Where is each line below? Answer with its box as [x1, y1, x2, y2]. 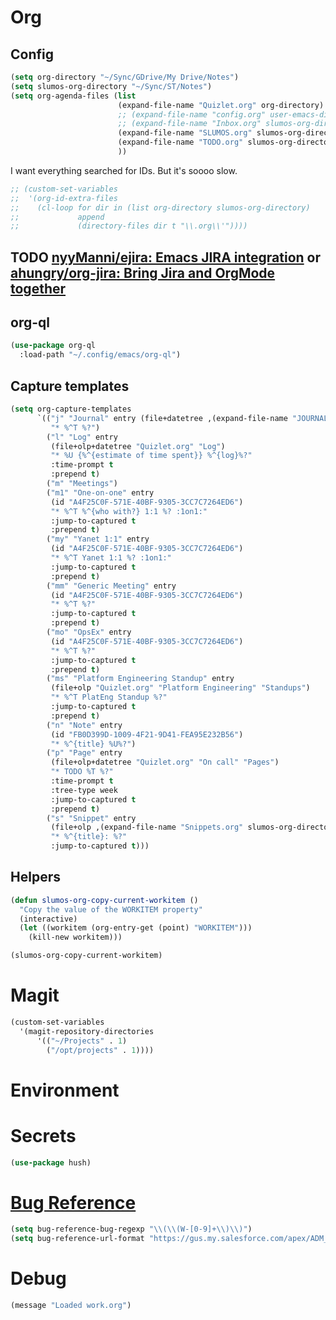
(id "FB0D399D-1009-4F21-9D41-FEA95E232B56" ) [50, 729, 244, 740]
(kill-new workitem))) [28, 932, 123, 943]
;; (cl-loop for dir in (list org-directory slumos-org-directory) [10, 202, 311, 213]
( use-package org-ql [10, 341, 97, 351]
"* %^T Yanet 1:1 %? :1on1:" [50, 553, 172, 563]
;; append [10, 212, 105, 222]
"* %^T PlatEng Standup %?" [50, 692, 168, 703]
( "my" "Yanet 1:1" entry [46, 534, 150, 545]
